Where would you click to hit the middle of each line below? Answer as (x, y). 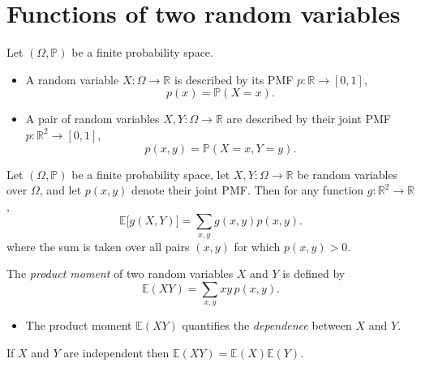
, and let (60, 190)
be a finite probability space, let (151, 174)
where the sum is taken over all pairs (98, 246)
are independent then (116, 352)
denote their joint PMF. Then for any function (248, 190)
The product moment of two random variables (120, 273)
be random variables (348, 174)
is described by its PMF (234, 79)
